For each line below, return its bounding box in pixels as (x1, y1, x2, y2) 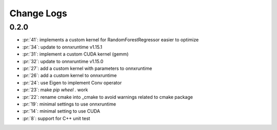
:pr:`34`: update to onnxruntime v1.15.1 (22, 44, 103, 50)
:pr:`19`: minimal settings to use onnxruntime (22, 101, 116, 107)
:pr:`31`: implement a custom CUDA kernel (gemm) (22, 51, 129, 57)
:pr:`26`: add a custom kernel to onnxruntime (22, 72, 117, 79)
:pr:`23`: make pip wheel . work (22, 87, 88, 93)
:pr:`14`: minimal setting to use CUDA (22, 108, 100, 114)
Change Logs (9, 8, 68, 19)
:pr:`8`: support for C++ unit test (22, 115, 90, 121)
